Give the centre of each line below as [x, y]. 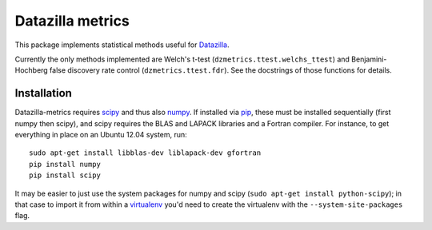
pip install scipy [65, 175]
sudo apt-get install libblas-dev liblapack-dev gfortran [145, 153]
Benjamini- [369, 59]
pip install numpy [65, 164]
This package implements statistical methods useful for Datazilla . [122, 45]
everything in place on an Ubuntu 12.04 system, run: [101, 135]
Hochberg [31, 70]
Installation [43, 93]
